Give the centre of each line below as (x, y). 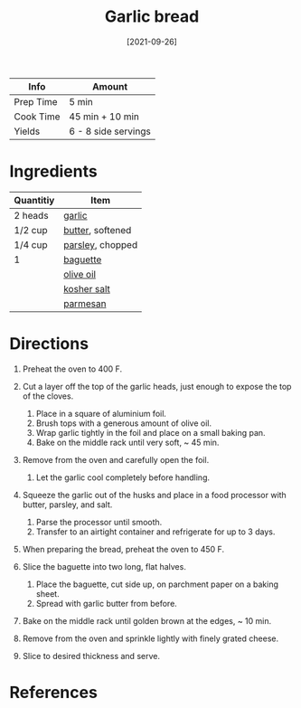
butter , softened (97, 230)
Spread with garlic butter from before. (107, 603)
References (53, 693)
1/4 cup (31, 244)
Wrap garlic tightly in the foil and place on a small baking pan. (150, 432)
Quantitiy (34, 200)
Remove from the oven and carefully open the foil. (116, 459)
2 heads (31, 215)
